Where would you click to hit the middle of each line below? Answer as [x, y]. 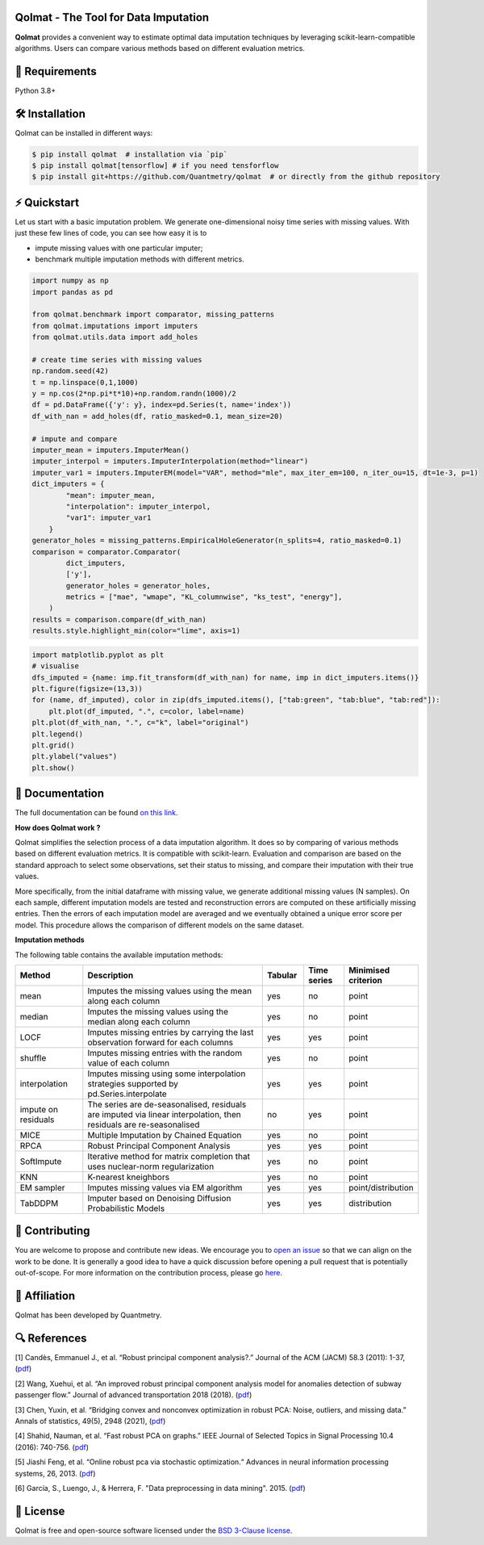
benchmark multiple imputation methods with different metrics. [140, 259]
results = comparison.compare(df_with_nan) [119, 619]
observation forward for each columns [161, 1042]
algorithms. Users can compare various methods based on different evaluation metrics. [160, 48]
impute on [39, 1109]
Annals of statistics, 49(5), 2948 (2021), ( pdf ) [90, 1421]
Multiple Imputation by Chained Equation [165, 1135]
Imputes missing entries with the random [165, 1053]
